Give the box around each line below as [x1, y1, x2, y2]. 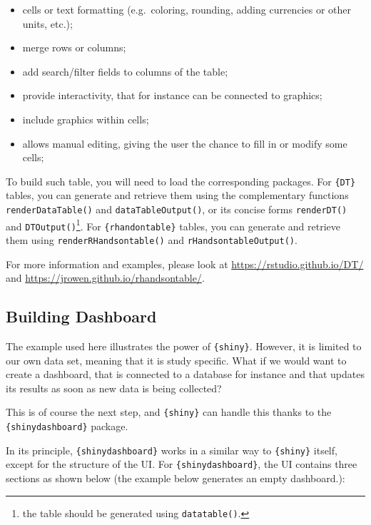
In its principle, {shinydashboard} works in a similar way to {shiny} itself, [6, 442, 337, 457]
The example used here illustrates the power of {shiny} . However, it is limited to [6, 339, 362, 354]
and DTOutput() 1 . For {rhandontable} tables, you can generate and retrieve [6, 216, 340, 233]
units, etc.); [22, 16, 73, 31]
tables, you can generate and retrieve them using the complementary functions [6, 188, 349, 203]
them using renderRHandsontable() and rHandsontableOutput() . [6, 232, 298, 247]
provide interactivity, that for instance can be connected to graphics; [22, 88, 322, 103]
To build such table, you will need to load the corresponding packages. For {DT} [6, 173, 356, 188]
